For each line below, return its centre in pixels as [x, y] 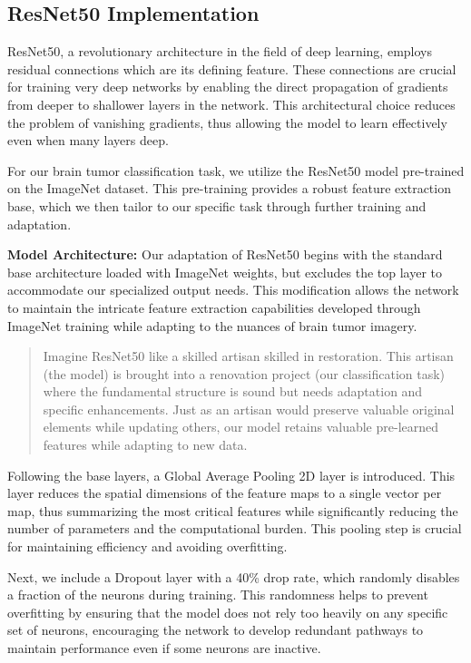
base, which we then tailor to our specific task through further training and [217, 205]
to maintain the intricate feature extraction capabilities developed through [214, 307]
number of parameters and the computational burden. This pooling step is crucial [235, 528]
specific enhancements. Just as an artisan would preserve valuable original [249, 409]
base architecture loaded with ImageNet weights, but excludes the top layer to [225, 272]
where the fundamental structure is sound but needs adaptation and [233, 391]
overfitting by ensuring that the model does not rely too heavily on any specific [228, 612]
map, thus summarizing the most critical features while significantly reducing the [233, 510]
